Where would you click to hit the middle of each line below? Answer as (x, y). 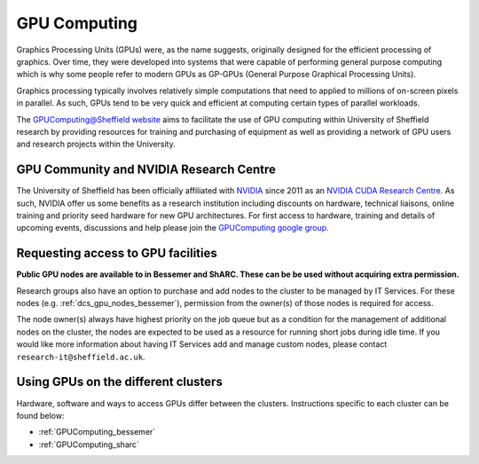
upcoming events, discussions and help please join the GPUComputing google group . (173, 228)
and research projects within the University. (96, 144)
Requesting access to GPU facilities (117, 253)
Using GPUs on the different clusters (120, 382)
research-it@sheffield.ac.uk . (81, 357)
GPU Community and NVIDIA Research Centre (146, 170)
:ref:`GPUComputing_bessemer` (97, 432)
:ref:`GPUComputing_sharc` (89, 444)
